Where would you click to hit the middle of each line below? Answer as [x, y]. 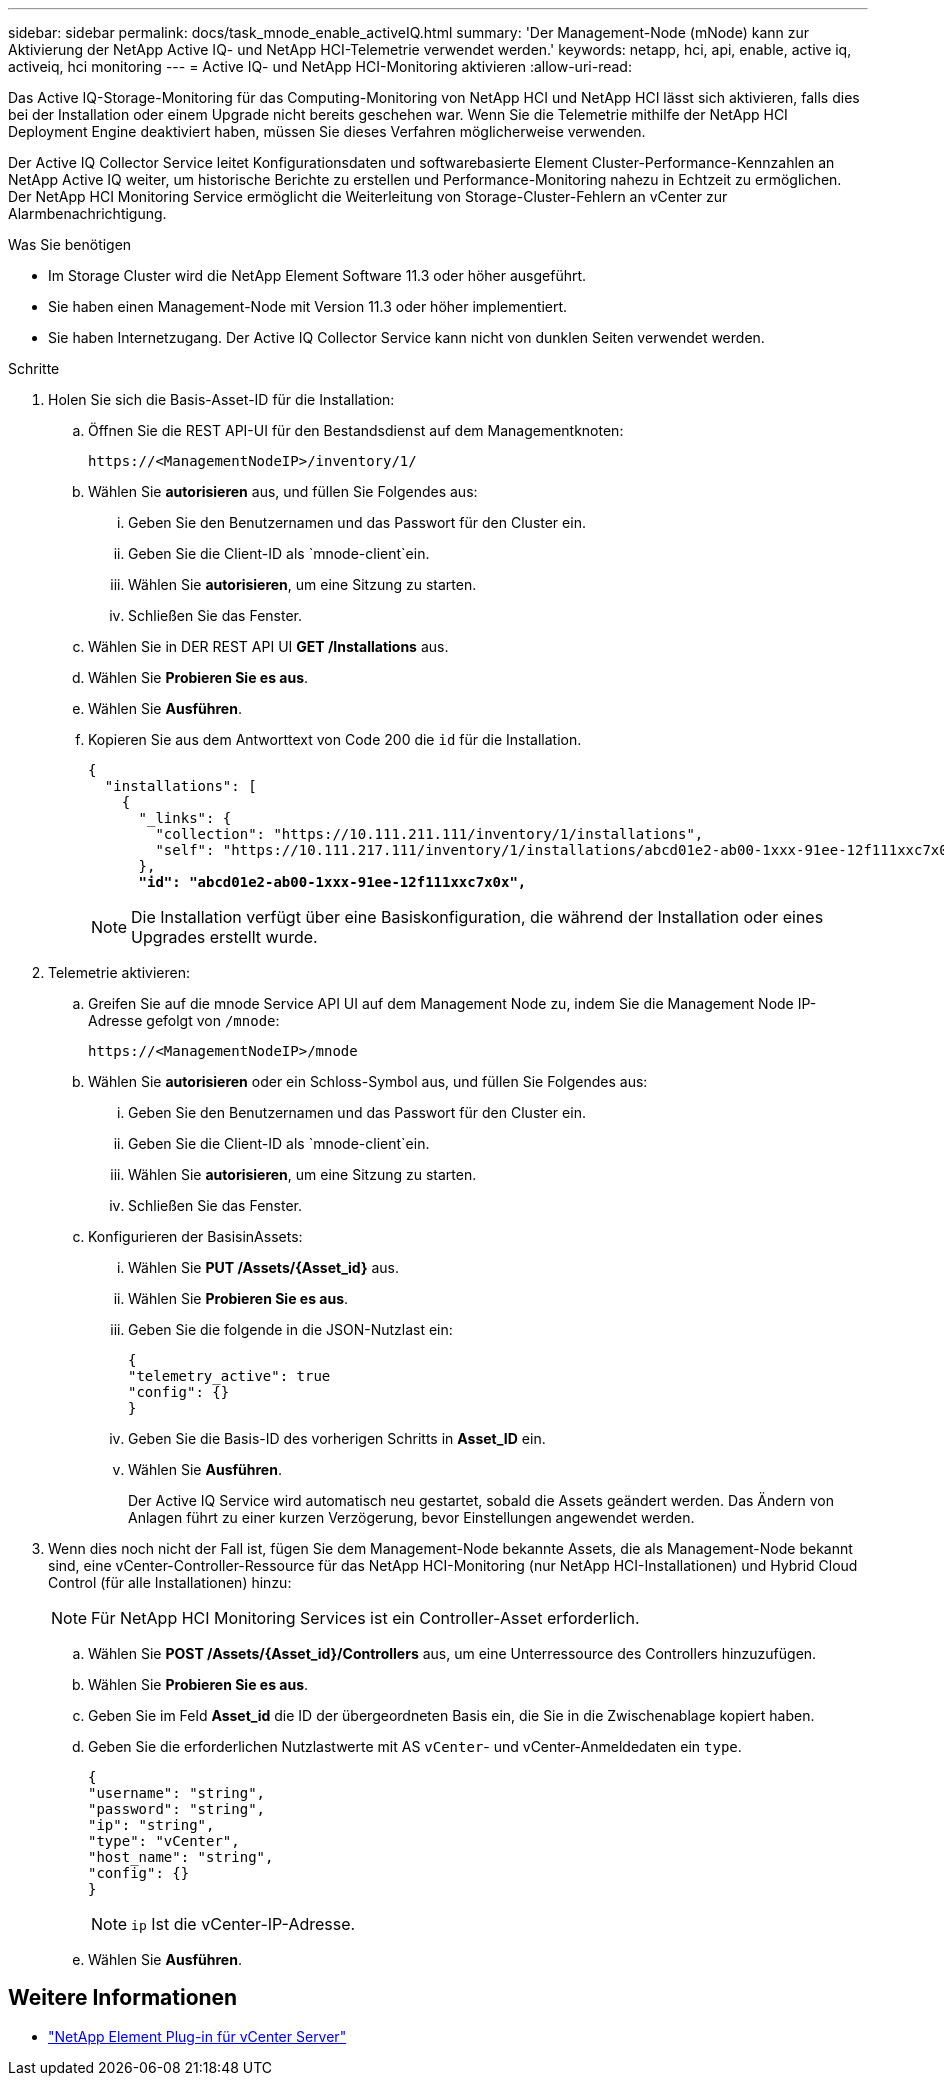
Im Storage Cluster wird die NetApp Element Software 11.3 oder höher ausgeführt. [317, 275]
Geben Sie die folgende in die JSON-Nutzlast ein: [290, 1329]
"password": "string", [177, 1809]
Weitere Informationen [123, 1998]
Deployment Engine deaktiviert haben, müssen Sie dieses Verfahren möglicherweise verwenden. [327, 131]
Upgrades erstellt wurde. [224, 937]
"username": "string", [177, 1793]
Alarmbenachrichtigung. [87, 213]
